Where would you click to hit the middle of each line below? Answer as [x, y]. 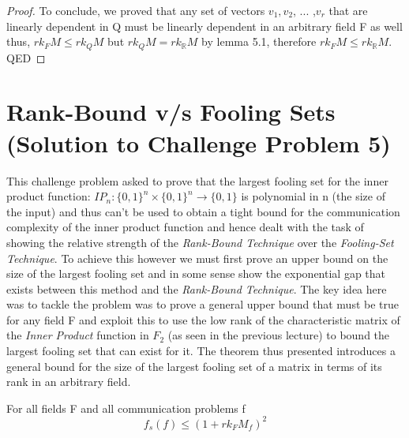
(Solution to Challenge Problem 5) [199, 142]
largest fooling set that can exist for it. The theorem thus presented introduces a [201, 351]
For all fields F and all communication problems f [126, 408]
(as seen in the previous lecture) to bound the [279, 335]
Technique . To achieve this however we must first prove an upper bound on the [197, 258]
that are [348, 10]
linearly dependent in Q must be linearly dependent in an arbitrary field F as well [204, 26]
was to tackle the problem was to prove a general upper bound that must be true [203, 304]
